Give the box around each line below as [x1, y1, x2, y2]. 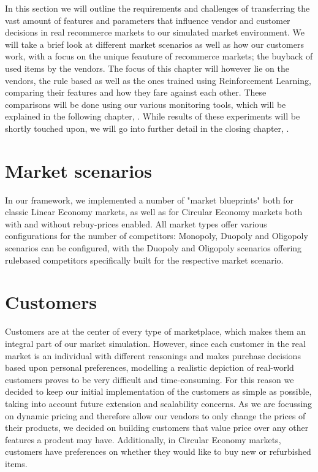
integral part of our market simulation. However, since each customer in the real [5, 337, 306, 349]
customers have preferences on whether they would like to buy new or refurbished [5, 445, 311, 458]
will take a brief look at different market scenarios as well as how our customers [5, 37, 304, 50]
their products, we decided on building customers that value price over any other [5, 421, 309, 434]
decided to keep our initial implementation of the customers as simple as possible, [5, 385, 312, 398]
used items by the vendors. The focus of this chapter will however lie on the [5, 61, 290, 74]
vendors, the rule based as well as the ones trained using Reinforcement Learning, [5, 74, 311, 86]
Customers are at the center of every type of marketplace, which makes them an [5, 325, 306, 338]
